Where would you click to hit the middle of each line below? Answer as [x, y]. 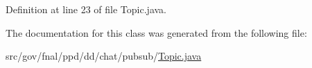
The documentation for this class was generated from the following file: [156, 32]
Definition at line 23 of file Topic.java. [86, 9]
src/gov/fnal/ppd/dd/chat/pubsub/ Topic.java [104, 56]
